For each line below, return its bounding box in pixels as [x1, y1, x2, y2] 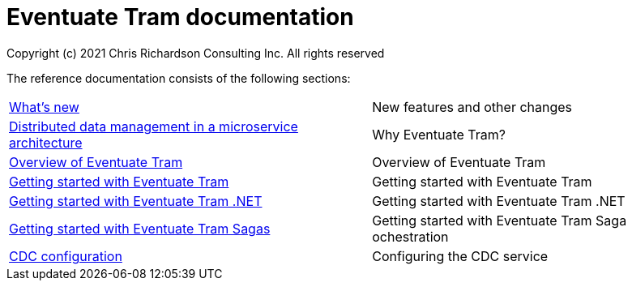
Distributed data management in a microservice [9, 118, 298, 135]
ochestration [372, 228, 449, 245]
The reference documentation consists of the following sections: [6, 71, 351, 85]
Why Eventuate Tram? [372, 126, 506, 143]
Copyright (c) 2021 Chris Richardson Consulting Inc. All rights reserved [6, 45, 385, 60]
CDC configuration [9, 247, 122, 264]
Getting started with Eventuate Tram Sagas [9, 220, 271, 237]
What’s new [9, 98, 79, 115]
